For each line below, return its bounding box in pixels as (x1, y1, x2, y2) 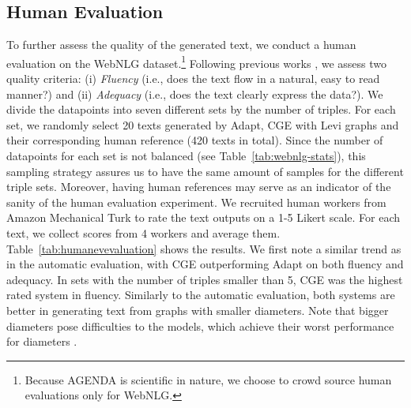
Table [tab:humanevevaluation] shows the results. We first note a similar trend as (6, 240, 402, 256)
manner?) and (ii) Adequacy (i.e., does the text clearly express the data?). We (6, 85, 383, 102)
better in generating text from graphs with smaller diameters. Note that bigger (6, 301, 389, 318)
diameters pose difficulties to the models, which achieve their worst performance (6, 317, 394, 334)
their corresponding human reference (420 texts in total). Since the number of (6, 132, 383, 148)
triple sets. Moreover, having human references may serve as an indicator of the (6, 178, 391, 195)
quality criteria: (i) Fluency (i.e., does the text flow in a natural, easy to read (6, 70, 380, 87)
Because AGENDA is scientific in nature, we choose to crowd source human (25, 371, 392, 387)
